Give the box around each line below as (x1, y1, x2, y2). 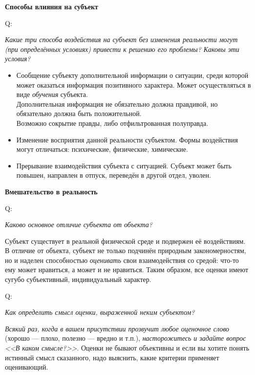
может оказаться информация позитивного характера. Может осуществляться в (16, 79, 251, 90)
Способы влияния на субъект (5, 1, 98, 11)
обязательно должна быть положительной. (16, 108, 142, 118)
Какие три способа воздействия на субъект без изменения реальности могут (5, 34, 238, 45)
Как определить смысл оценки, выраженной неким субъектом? (5, 307, 195, 317)
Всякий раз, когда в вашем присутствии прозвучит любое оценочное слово (5, 323, 230, 333)
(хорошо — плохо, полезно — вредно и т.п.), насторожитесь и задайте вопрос (5, 333, 246, 343)
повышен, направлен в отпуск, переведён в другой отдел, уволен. (16, 170, 211, 180)
